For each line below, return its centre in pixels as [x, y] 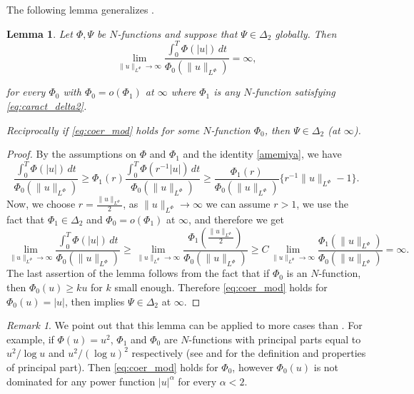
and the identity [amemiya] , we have [262, 154]
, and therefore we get [236, 219]
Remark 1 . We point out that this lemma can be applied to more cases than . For [185, 325]
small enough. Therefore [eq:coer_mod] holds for [221, 287]
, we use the [322, 204]
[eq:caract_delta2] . [47, 105]
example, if [30, 339]
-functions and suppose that [177, 33]
